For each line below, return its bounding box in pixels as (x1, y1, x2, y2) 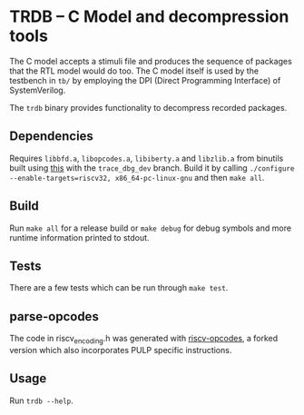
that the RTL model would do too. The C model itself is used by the (9, 65, 260, 76)
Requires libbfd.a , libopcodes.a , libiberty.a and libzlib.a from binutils (9, 153, 284, 163)
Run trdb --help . (9, 395, 74, 406)
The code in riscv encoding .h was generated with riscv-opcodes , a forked (9, 333, 279, 346)
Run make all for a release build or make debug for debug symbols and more (9, 222, 292, 233)
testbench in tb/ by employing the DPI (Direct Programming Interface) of (9, 74, 281, 85)
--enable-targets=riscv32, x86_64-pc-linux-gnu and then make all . (9, 172, 265, 183)
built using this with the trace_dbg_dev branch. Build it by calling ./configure (9, 162, 295, 173)
